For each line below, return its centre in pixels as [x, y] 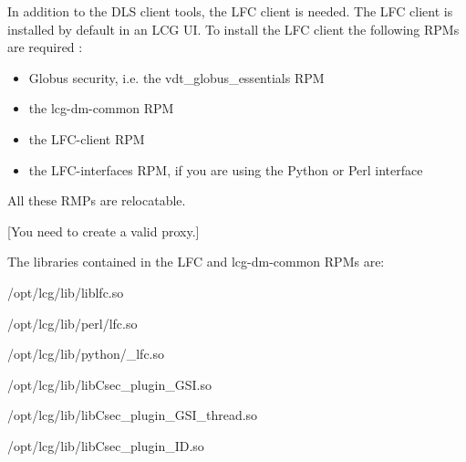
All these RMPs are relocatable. [97, 200]
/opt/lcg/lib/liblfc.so [66, 292]
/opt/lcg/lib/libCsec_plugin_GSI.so [109, 384]
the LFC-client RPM [87, 138]
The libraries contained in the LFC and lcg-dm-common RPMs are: [196, 262]
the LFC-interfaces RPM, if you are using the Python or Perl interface [226, 169]
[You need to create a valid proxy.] [104, 231]
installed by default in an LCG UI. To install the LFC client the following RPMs [233, 29]
